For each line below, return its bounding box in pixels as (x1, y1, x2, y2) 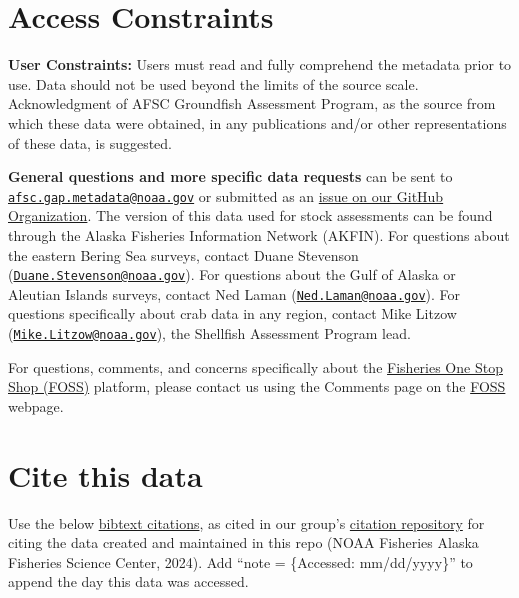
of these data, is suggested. (8, 132, 173, 153)
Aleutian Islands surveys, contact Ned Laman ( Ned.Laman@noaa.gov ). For (8, 283, 461, 304)
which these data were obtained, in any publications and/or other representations (8, 112, 507, 133)
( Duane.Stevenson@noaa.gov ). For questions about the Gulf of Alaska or (8, 264, 456, 285)
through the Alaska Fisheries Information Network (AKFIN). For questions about (8, 224, 510, 245)
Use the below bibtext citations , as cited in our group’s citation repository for (8, 512, 485, 533)
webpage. (8, 395, 64, 416)
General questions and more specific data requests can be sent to (8, 166, 453, 187)
